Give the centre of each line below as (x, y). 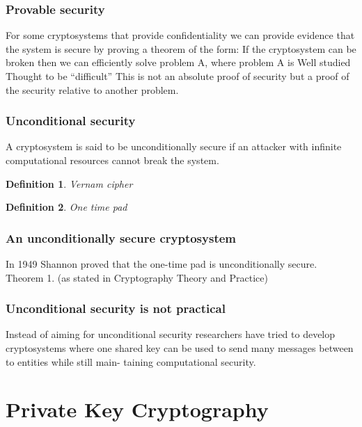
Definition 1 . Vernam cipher (69, 183)
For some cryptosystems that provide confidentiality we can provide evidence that (180, 35)
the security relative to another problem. (92, 89)
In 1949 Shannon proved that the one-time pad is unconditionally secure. (162, 264)
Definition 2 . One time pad (66, 207)
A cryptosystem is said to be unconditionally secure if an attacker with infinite (174, 146)
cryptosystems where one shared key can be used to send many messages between (180, 348)
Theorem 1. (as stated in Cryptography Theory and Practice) (137, 277)
